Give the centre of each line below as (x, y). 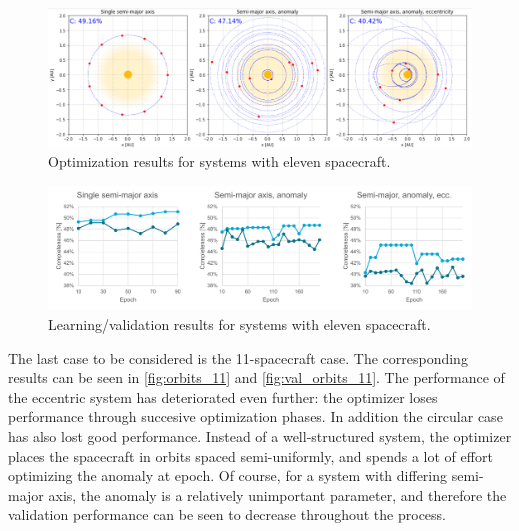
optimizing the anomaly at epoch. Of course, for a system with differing (228, 475)
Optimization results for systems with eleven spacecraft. (219, 161)
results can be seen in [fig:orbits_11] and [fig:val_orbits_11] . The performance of (256, 377)
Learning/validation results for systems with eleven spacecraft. (239, 323)
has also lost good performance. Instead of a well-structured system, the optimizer (260, 435)
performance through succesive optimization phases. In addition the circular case (255, 416)
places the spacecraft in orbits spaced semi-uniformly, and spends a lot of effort (250, 455)
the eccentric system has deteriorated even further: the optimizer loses (223, 396)
